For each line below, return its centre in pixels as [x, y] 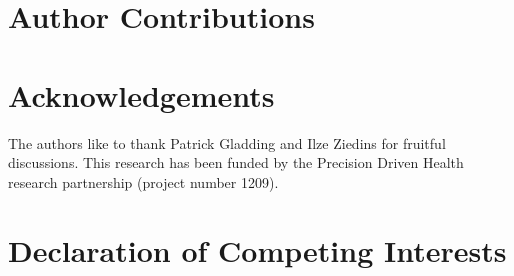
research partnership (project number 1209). [143, 181]
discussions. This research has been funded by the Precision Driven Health [236, 162]
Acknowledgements [141, 94]
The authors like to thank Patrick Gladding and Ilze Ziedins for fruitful [227, 142]
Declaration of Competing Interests [257, 250]
